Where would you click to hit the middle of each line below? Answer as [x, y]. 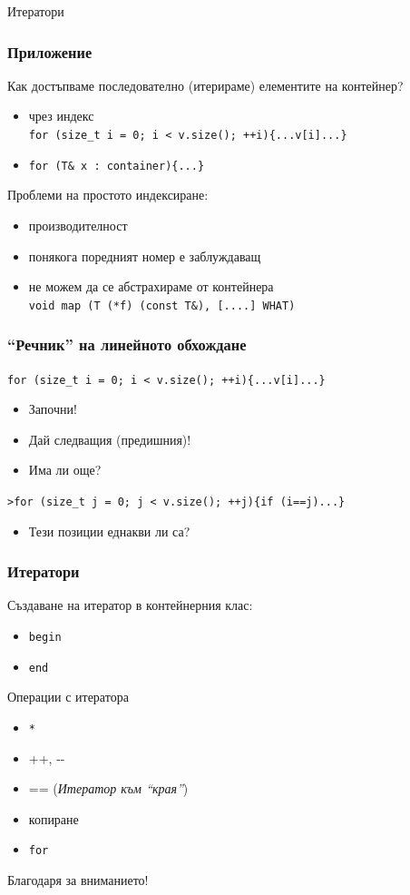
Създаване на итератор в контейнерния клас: [130, 605]
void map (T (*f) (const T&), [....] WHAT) [162, 305]
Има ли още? [65, 470]
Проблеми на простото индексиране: [108, 195]
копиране [54, 818]
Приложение [50, 51]
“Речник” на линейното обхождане [127, 344]
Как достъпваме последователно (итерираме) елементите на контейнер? [205, 85]
